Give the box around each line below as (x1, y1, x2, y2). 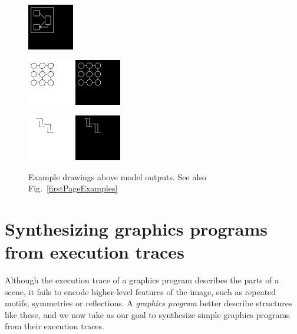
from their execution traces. (5, 320, 104, 332)
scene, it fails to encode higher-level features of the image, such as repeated (5, 285, 276, 297)
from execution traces (5, 240, 184, 264)
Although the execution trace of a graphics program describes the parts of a (5, 274, 279, 286)
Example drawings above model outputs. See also (28, 170, 206, 183)
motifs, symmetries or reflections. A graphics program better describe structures (5, 297, 292, 309)
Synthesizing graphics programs (5, 216, 268, 240)
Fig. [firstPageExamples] (28, 182, 118, 194)
